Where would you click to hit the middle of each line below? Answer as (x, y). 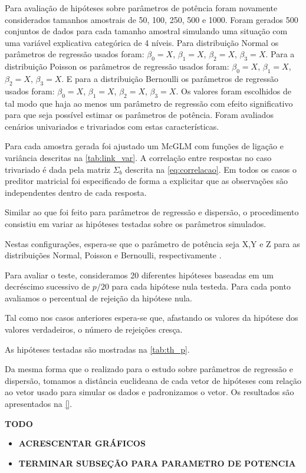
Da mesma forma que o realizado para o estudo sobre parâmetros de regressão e (149, 369)
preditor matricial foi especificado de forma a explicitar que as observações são (147, 181)
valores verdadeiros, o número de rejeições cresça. (94, 329)
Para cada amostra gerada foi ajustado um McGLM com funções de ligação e (144, 146)
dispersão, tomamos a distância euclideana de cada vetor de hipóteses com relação (153, 380)
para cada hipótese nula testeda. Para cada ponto (201, 286)
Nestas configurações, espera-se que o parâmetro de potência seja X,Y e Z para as (152, 243)
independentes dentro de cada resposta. (76, 192)
